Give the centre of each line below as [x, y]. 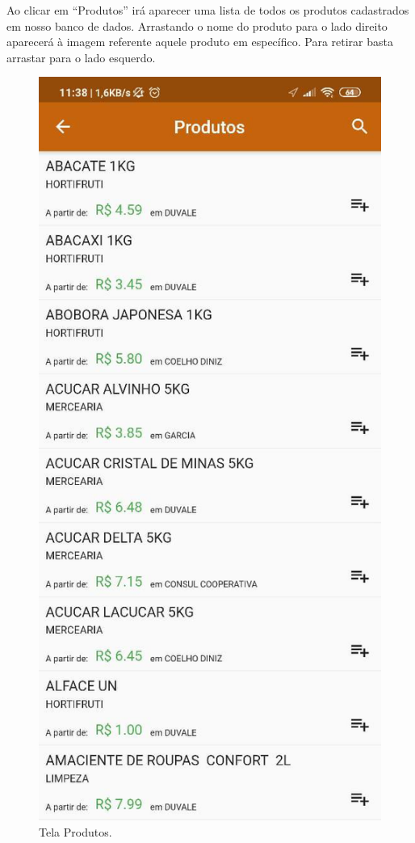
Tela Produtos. [75, 831]
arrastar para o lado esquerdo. [81, 57]
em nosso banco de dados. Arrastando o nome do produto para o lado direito [197, 25]
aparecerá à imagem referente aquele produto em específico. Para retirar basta [200, 42]
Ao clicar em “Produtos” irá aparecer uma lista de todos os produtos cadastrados [208, 10]
